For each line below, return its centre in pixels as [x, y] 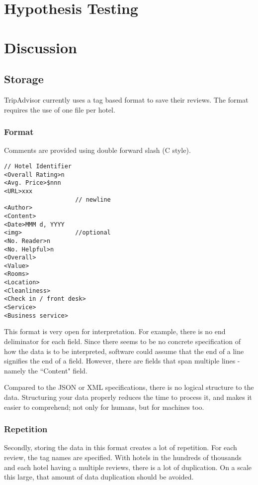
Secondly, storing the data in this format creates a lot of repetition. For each [121, 447]
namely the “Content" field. [46, 370]
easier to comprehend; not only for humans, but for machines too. [104, 407]
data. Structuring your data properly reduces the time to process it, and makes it [128, 397]
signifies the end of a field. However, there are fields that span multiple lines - [122, 361]
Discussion [41, 47]
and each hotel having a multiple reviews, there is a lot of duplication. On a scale [128, 467]
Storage [24, 79]
